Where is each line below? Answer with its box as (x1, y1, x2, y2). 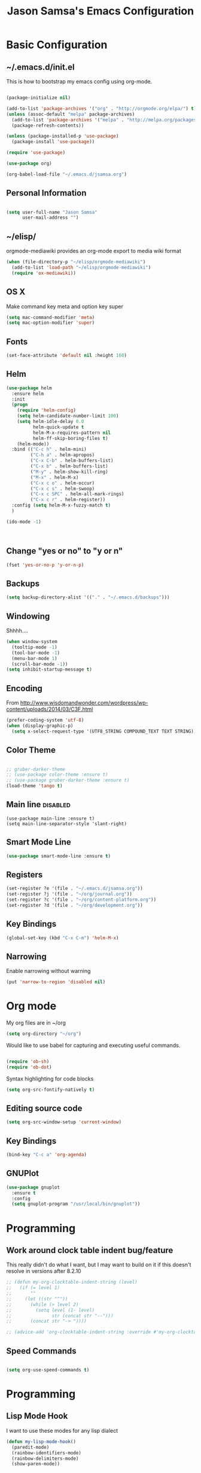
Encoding (6, 683, 43, 694)
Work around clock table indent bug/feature (6, 1245, 173, 1255)
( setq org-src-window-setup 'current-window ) (6, 1119, 121, 1125)
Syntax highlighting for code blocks (6, 1075, 94, 1082)
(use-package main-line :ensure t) (6, 816, 95, 822)
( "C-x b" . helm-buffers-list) (30, 463, 109, 469)
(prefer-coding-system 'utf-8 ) (6, 717, 84, 724)
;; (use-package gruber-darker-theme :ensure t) (6, 777, 130, 784)
